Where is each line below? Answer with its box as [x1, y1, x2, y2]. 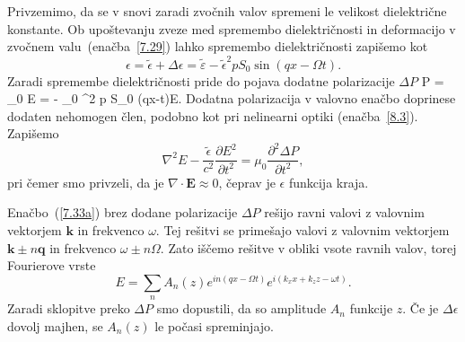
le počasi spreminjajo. [154, 316, 274, 335]
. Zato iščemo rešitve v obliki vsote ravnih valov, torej [160, 238, 457, 257]
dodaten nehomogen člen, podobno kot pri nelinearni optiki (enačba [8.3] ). [7, 106, 418, 125]
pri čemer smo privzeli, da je [7, 172, 164, 191]
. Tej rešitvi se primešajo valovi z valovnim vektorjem [155, 220, 450, 239]
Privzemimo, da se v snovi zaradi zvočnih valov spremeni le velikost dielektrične [7, 2, 447, 20]
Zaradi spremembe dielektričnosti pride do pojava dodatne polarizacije [7, 71, 395, 90]
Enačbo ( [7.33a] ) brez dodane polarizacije [7, 203, 238, 222]
